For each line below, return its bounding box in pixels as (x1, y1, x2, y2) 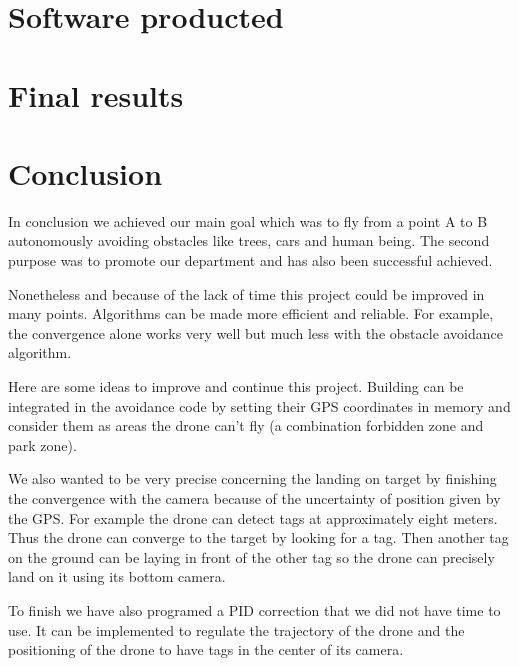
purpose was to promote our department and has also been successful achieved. (8, 250, 493, 271)
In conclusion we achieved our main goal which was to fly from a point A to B (8, 210, 488, 231)
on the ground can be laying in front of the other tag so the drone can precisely (8, 546, 495, 567)
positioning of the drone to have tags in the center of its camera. (8, 639, 404, 660)
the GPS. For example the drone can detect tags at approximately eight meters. (8, 507, 498, 528)
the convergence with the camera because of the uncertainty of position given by (8, 488, 501, 508)
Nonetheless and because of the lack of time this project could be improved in (8, 283, 485, 304)
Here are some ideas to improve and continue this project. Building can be (8, 376, 464, 397)
